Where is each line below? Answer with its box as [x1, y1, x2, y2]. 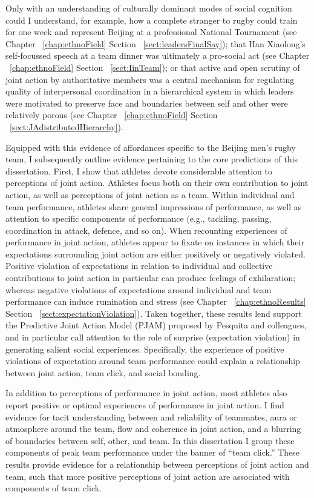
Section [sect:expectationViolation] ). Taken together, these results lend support [5, 307, 302, 319]
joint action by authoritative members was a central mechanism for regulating [5, 73, 295, 85]
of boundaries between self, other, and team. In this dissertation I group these [5, 434, 295, 447]
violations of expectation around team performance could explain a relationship [5, 354, 300, 367]
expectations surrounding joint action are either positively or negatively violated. [5, 247, 306, 260]
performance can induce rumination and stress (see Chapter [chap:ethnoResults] [5, 295, 306, 308]
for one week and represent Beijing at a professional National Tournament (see [5, 25, 297, 38]
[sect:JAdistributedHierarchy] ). [10, 120, 123, 133]
